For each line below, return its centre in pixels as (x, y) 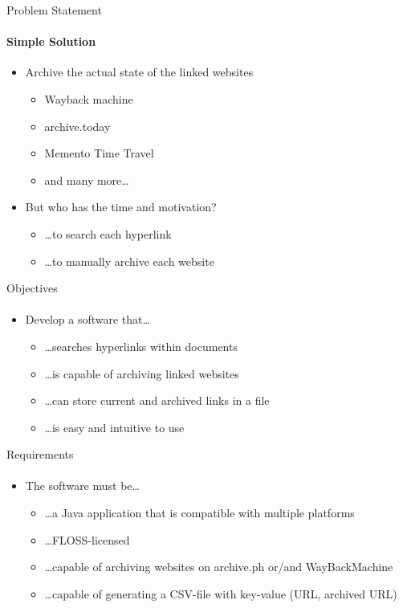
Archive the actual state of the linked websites (139, 72)
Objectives (32, 288)
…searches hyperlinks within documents (141, 346)
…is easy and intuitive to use (114, 427)
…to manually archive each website (129, 261)
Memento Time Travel (99, 153)
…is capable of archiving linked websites (142, 373)
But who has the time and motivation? (121, 207)
